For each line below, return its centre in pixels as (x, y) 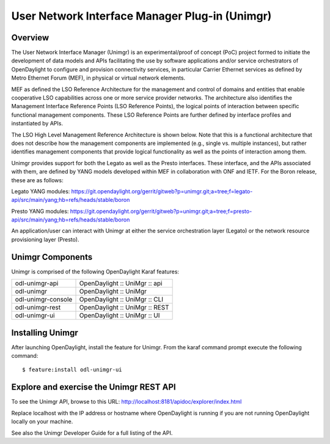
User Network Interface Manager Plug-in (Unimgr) (141, 16)
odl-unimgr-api (37, 283)
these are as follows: (37, 180)
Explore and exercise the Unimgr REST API (94, 387)
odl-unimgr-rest (38, 308)
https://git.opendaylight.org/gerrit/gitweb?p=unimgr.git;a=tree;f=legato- (162, 191)
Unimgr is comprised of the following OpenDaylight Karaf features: (95, 272)
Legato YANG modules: (41, 191)
